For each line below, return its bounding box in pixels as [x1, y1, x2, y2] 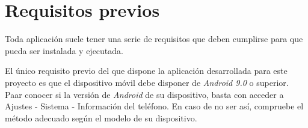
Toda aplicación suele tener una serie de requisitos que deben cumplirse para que [5, 32, 303, 45]
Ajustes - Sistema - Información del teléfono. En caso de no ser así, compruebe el [5, 100, 304, 112]
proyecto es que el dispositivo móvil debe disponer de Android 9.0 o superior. [5, 76, 289, 88]
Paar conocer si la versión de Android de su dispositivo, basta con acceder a [5, 88, 284, 100]
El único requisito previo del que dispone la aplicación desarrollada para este [5, 64, 288, 77]
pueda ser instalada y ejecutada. [5, 44, 123, 56]
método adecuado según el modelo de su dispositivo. [5, 111, 197, 124]
